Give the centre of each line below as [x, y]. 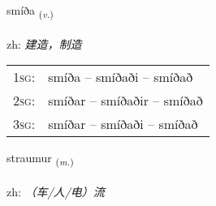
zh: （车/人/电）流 [56, 192]
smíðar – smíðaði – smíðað [123, 124]
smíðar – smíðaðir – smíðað [125, 101]
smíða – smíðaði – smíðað [121, 77]
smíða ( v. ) [30, 11]
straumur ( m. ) [40, 159]
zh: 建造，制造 [44, 43]
